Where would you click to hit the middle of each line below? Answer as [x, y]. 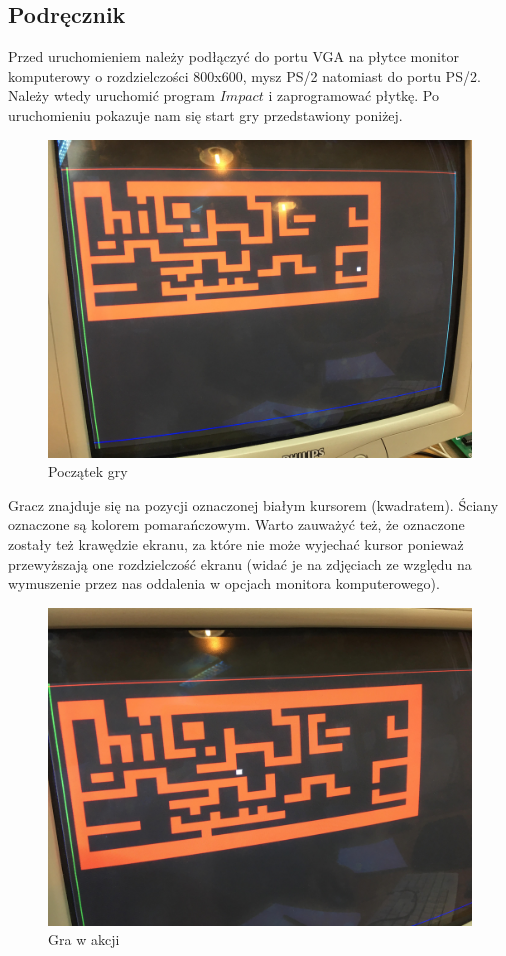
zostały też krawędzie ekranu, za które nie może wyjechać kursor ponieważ [236, 543]
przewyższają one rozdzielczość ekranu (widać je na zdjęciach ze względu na [240, 563]
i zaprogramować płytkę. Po [354, 95]
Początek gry [88, 471]
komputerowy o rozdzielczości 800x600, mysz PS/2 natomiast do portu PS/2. [244, 75]
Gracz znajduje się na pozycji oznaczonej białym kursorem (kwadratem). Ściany [253, 504]
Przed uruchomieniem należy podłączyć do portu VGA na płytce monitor [233, 56]
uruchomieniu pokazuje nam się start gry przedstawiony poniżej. [205, 114]
